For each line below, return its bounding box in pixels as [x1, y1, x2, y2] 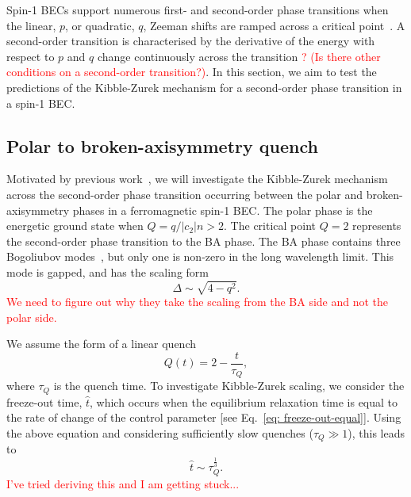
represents [352, 217, 401, 234]
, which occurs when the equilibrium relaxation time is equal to [90, 393, 398, 410]
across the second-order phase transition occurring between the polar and [6, 185, 363, 202]
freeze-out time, [6, 393, 83, 410]
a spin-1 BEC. [6, 94, 75, 111]
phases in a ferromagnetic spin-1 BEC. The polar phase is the [72, 201, 373, 218]
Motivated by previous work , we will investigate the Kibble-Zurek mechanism [6, 170, 388, 187]
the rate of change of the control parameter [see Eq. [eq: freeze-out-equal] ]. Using [6, 409, 401, 426]
